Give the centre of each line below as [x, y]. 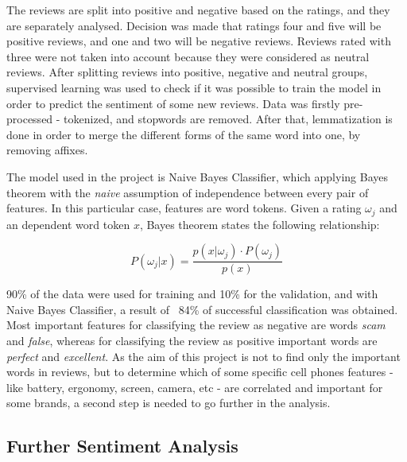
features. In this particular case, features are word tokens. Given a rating [184, 208]
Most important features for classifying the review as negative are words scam [196, 325]
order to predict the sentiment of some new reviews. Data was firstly [173, 103]
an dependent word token [68, 224]
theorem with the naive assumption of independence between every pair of [188, 192]
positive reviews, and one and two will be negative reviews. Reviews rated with [199, 41]
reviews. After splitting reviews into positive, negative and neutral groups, [187, 72]
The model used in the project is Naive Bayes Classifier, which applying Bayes [197, 176]
